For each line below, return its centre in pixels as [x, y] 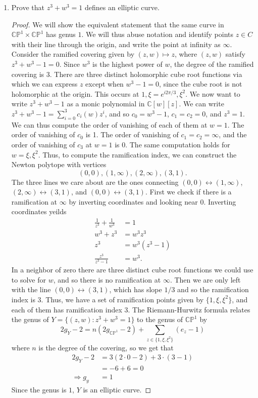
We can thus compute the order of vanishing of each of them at [109, 124]
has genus [61, 34]
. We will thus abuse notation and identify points [158, 34]
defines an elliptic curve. [122, 7]
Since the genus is [39, 389]
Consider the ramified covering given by [73, 54]
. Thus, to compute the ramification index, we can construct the [137, 154]
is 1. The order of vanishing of [132, 134]
